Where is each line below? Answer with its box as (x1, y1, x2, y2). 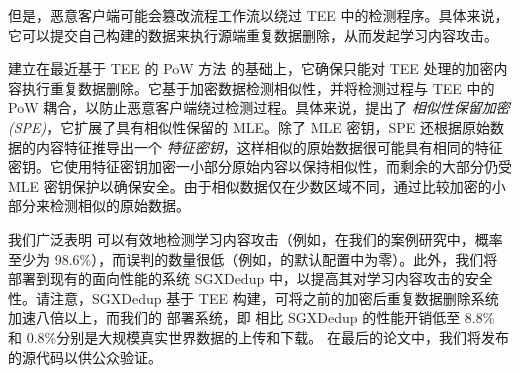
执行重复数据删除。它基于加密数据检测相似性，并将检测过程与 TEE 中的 (21, 77, 495, 98)
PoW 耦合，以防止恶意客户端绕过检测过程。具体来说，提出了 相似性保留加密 (8, 97, 510, 118)
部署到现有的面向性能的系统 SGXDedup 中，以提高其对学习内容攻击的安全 (8, 268, 493, 289)
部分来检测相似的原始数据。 (8, 195, 190, 216)
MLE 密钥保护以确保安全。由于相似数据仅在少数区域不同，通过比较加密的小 (8, 175, 506, 196)
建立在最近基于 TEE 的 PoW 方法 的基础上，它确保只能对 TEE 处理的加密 (8, 58, 494, 79)
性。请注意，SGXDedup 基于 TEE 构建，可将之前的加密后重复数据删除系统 (8, 287, 499, 308)
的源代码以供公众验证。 (8, 346, 162, 367)
